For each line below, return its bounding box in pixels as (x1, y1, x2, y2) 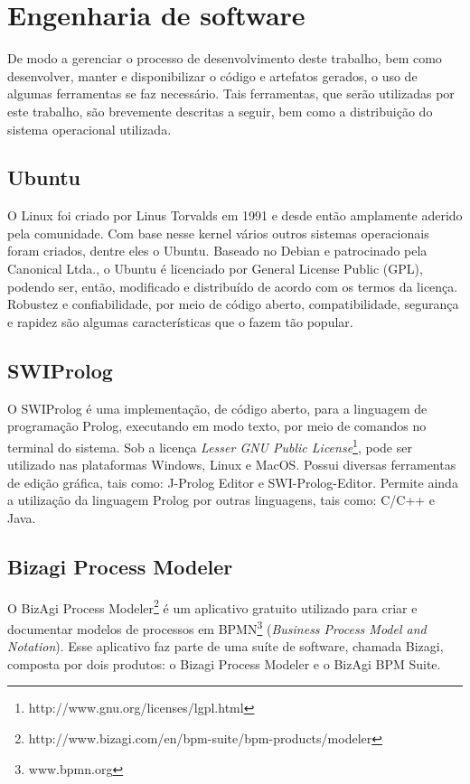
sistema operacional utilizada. (7, 119, 172, 138)
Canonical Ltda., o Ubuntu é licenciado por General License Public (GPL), (7, 259, 423, 278)
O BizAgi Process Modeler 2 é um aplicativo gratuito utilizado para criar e (7, 595, 418, 617)
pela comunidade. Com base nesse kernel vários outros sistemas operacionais (7, 223, 429, 242)
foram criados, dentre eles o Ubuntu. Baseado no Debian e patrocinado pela (7, 241, 428, 260)
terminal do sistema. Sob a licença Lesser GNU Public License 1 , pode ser (7, 434, 412, 456)
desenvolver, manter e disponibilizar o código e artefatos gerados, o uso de (7, 66, 418, 85)
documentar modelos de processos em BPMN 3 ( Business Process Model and (7, 616, 427, 638)
